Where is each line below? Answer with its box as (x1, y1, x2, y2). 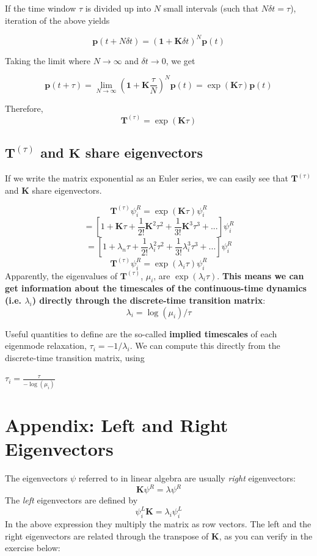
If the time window (5, 2, 76, 14)
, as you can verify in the (219, 529, 313, 542)
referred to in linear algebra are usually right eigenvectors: (78, 472, 296, 485)
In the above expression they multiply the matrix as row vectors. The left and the (5, 518, 312, 530)
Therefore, (5, 101, 43, 114)
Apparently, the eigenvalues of (5, 269, 118, 282)
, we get (166, 54, 195, 67)
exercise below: (5, 541, 60, 554)
